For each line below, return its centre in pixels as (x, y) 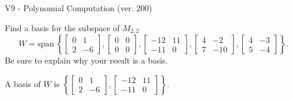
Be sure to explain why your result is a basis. (87, 60)
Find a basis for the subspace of (62, 27)
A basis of (23, 83)
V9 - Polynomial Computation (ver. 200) (79, 8)
